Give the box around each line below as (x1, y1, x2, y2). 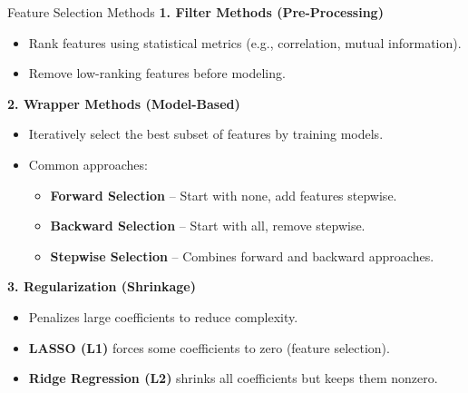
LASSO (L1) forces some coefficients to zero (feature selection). (28, 338, 390, 357)
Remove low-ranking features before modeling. (28, 64, 286, 83)
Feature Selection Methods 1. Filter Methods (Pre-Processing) (7, 3, 384, 21)
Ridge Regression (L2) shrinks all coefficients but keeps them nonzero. (28, 368, 438, 388)
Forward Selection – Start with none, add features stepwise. (50, 185, 397, 204)
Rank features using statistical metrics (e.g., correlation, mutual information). (28, 33, 462, 52)
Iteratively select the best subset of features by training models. (28, 124, 384, 143)
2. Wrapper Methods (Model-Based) (7, 93, 240, 113)
